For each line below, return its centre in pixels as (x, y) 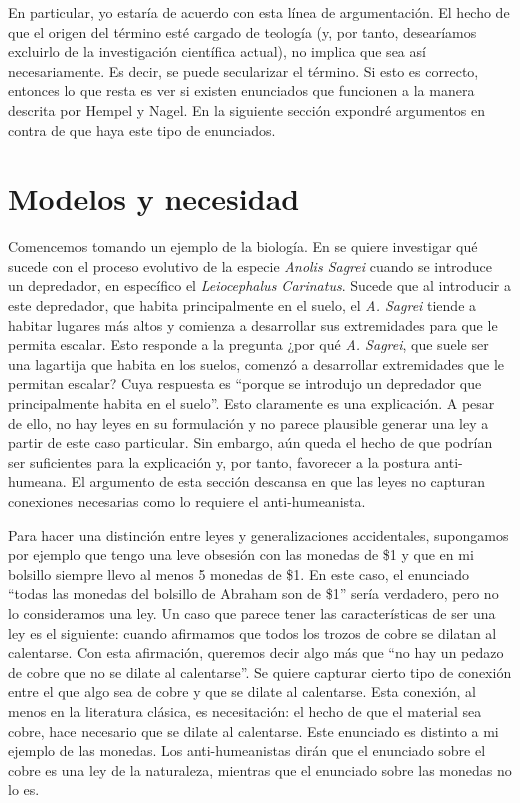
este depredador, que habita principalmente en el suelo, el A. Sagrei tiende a (242, 305)
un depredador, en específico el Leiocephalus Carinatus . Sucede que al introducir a (259, 285)
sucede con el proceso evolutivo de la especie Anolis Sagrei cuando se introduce (250, 265)
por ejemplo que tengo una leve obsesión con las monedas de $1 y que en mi (241, 554)
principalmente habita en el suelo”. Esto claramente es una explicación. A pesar (251, 403)
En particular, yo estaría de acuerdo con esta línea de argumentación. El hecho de (259, 12)
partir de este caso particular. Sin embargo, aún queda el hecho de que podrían (250, 442)
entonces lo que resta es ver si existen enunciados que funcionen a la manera (241, 90)
